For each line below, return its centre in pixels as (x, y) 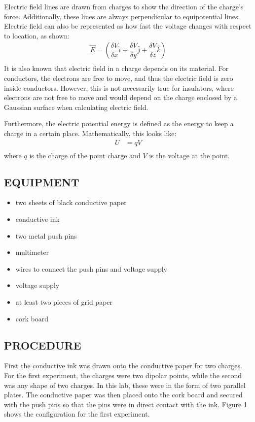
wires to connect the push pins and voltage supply (91, 268)
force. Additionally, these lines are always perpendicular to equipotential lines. (122, 16)
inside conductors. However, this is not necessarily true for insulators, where (119, 88)
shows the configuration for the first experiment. (77, 414)
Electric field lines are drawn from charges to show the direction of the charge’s (124, 6)
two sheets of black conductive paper (71, 202)
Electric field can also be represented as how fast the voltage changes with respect (128, 26)
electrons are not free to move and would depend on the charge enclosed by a (121, 97)
